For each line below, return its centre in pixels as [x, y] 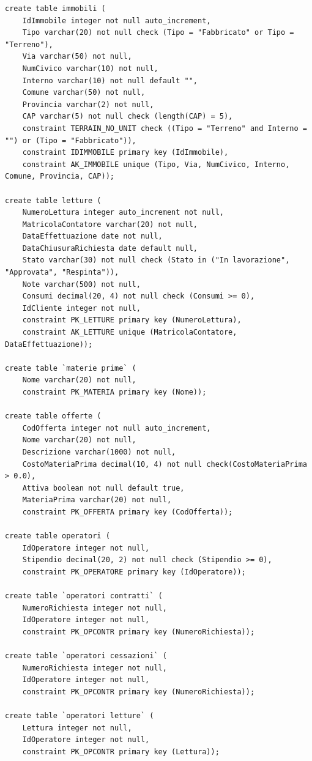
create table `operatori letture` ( [80, 716]
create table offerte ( [53, 416]
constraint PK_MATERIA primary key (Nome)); [114, 392]
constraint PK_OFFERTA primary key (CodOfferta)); [128, 512]
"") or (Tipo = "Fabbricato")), [71, 140]
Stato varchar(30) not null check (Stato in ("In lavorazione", [156, 260]
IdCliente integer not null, [81, 308]
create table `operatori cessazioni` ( [86, 656]
